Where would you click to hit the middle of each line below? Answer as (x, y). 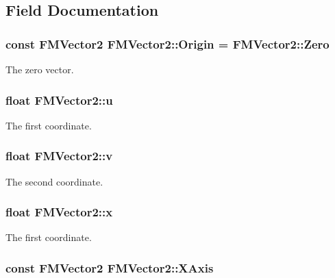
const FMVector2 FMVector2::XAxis (110, 267)
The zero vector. (40, 69)
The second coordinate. (54, 181)
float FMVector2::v (59, 156)
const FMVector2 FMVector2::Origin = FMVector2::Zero (167, 43)
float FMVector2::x (59, 212)
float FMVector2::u (59, 100)
